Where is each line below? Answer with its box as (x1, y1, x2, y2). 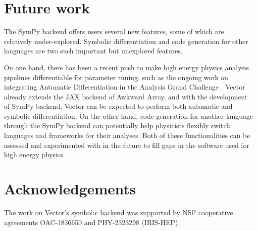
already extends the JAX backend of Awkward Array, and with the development (4, 91, 248, 101)
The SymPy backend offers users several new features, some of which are (4, 26, 224, 37)
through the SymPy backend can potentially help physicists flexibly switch (4, 120, 230, 131)
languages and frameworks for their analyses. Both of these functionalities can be (4, 130, 250, 140)
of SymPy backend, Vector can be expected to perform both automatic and (4, 101, 233, 111)
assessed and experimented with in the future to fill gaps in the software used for (4, 139, 250, 150)
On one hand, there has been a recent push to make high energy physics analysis (4, 62, 249, 72)
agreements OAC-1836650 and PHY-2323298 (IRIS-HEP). (4, 217, 180, 227)
